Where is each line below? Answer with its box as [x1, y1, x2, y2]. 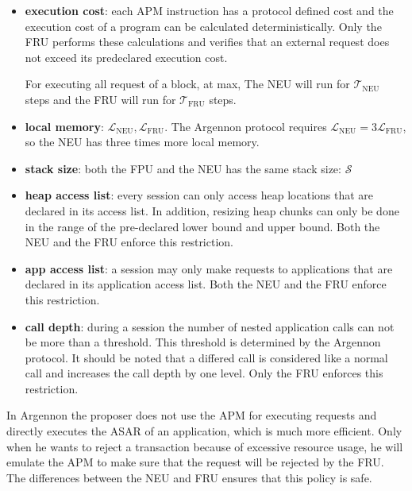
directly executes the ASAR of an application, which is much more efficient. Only [6, 423, 402, 439]
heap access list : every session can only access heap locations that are [25, 187, 374, 203]
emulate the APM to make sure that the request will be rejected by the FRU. [6, 454, 384, 470]
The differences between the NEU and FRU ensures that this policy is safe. [6, 469, 372, 485]
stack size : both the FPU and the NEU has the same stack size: [25, 160, 341, 176]
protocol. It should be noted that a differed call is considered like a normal [25, 349, 388, 365]
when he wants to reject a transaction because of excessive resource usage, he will [6, 438, 403, 454]
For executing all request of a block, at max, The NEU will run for [25, 75, 350, 92]
